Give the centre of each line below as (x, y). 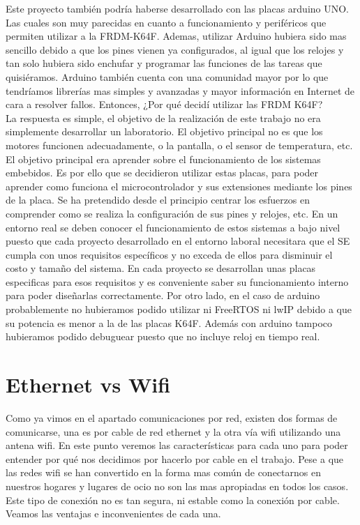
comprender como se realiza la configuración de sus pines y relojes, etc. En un (172, 213)
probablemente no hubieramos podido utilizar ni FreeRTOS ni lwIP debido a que (179, 309)
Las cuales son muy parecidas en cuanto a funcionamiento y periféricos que (166, 22)
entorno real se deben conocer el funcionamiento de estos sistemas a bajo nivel (173, 227)
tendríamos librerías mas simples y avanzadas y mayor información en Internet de (180, 90)
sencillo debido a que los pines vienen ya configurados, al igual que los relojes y (175, 49)
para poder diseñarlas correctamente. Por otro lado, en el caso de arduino (163, 295)
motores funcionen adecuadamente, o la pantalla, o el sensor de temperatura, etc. (179, 145)
